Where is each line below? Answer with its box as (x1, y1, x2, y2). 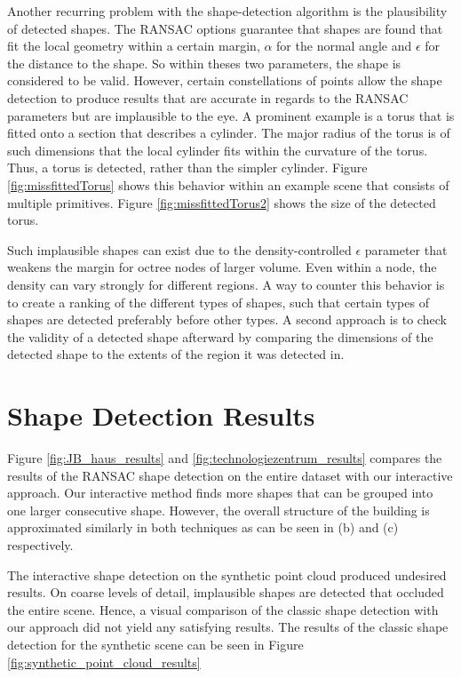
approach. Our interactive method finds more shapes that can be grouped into (7, 483, 433, 502)
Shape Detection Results (7, 397, 315, 434)
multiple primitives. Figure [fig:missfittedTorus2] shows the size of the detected (7, 193, 436, 211)
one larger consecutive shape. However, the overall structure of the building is (7, 500, 430, 519)
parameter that (364, 240, 448, 259)
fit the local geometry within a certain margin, (7, 36, 260, 55)
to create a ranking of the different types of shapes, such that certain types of (7, 292, 429, 311)
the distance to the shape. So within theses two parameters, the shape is (7, 53, 401, 72)
